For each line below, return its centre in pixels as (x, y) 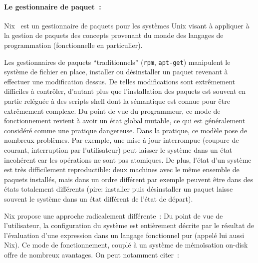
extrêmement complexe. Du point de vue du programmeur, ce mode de (112, 111)
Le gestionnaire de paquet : (53, 6)
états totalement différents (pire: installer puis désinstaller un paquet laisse (119, 189)
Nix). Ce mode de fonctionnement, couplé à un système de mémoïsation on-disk (126, 245)
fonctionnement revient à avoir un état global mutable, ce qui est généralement (125, 121)
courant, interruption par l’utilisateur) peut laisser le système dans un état (118, 149)
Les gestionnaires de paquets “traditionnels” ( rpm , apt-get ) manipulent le (117, 62)
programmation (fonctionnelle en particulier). (73, 45)
